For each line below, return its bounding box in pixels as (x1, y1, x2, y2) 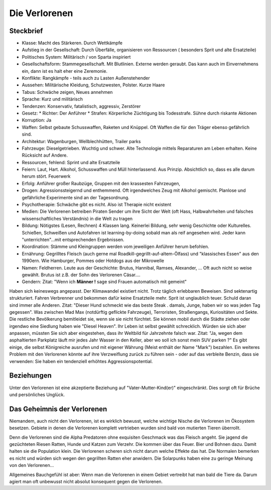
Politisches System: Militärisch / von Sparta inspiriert (22, 54, 131, 60)
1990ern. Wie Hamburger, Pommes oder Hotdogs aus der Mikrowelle (22, 258, 164, 264)
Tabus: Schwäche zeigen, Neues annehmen (22, 89, 113, 95)
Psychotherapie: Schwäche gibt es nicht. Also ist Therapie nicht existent (22, 201, 172, 208)
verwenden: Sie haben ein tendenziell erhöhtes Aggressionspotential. (9, 358, 153, 364)
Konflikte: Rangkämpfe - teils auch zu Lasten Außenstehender (22, 75, 150, 81)
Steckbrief (9, 27, 43, 35)
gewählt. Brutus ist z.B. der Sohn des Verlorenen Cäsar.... (22, 272, 141, 278)
